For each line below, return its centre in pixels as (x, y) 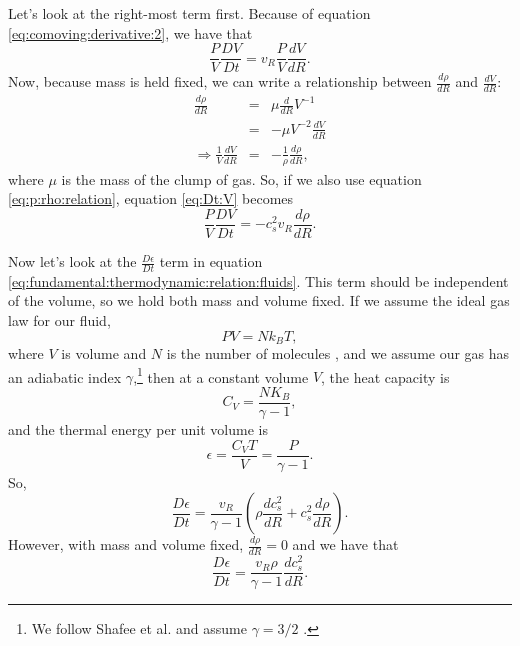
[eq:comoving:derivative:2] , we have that (130, 32)
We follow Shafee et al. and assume (139, 628)
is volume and (104, 353)
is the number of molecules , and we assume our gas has (338, 353)
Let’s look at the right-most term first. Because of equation (189, 13)
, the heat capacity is (385, 376)
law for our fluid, (59, 320)
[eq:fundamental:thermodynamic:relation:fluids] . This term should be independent (258, 280)
